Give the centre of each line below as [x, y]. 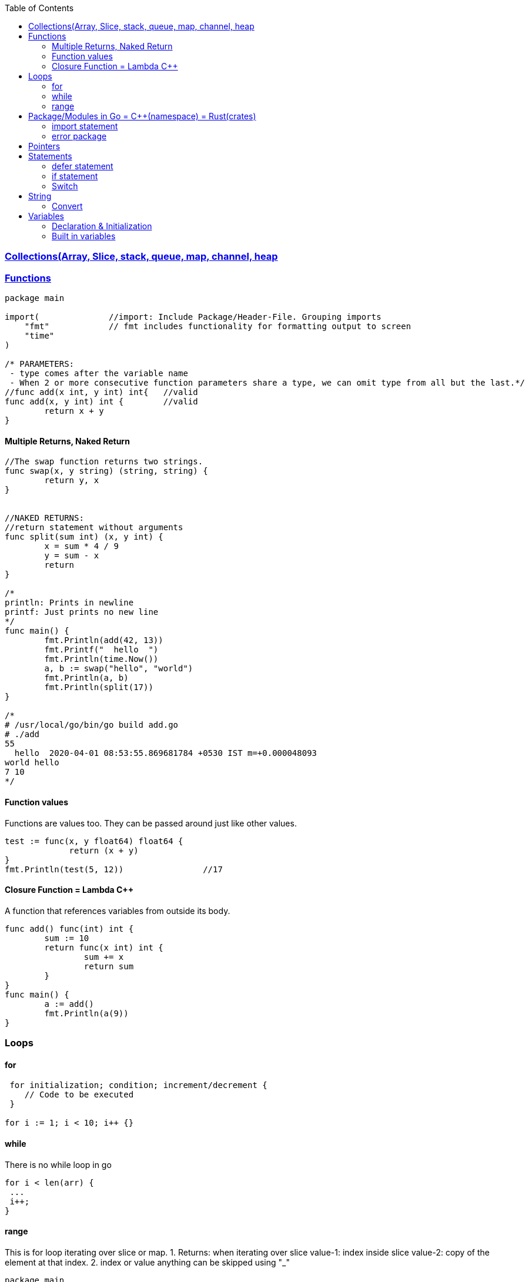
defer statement [83, 166]
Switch [65, 186]
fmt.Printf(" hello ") [101, 650]
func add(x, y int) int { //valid [101, 402]
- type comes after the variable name [99, 374]
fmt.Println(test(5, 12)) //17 [114, 869]
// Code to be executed [79, 1095]
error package [79, 136]
